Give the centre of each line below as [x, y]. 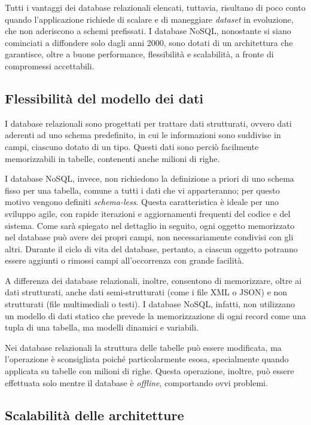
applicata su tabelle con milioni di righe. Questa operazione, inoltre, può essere [150, 371]
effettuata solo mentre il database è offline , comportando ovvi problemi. [136, 382]
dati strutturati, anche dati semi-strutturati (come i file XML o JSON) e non [146, 292]
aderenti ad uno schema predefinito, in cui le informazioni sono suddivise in [143, 135]
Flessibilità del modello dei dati [104, 98]
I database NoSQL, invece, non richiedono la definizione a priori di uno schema [150, 178]
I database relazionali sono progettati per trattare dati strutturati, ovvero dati [148, 123]
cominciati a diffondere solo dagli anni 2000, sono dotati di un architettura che [149, 42]
